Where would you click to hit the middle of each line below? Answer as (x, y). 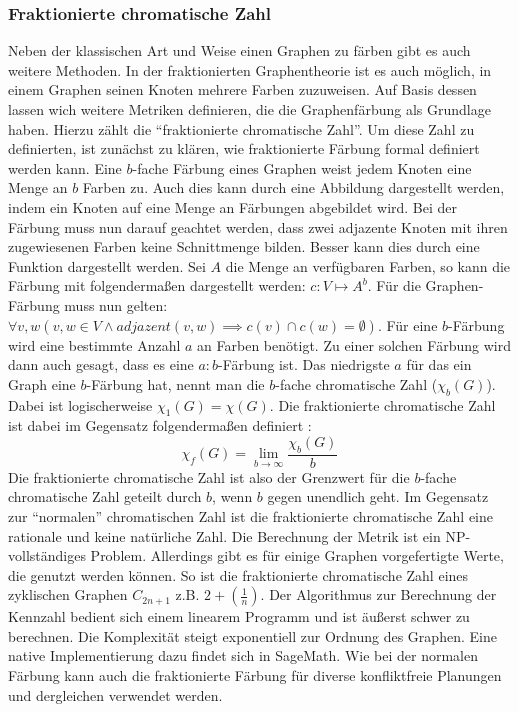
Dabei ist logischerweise (80, 404)
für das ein (439, 364)
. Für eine (407, 324)
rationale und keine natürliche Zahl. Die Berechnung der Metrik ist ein (224, 535)
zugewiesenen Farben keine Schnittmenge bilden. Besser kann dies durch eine (244, 246)
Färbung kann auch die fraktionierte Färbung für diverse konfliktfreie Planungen (255, 675)
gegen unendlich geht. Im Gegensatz (378, 496)
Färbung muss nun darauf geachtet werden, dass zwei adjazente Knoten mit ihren (258, 226)
